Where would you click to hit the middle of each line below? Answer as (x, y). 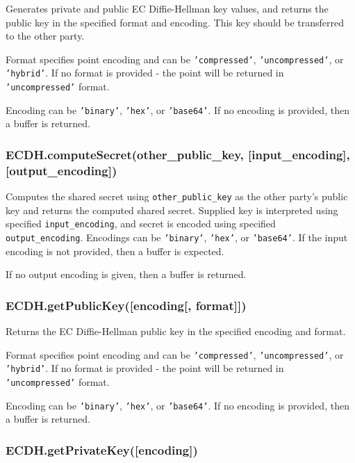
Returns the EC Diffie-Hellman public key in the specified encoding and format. (176, 331)
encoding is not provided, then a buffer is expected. (115, 251)
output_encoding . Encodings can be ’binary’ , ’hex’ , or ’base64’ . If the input (177, 237)
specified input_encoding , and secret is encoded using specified (141, 224)
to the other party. (45, 36)
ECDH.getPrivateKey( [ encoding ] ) (102, 449)
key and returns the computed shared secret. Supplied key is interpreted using (172, 210)
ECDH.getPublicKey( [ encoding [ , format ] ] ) (126, 305)
